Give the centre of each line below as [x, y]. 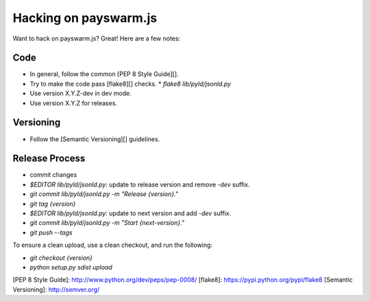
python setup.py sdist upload [71, 267]
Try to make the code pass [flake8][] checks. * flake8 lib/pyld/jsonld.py [131, 84]
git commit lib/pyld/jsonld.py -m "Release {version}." [104, 194]
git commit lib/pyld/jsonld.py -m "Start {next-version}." [107, 223]
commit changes [53, 175]
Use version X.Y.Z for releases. [74, 103]
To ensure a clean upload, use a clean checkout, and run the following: [112, 245]
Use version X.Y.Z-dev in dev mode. [81, 93]
